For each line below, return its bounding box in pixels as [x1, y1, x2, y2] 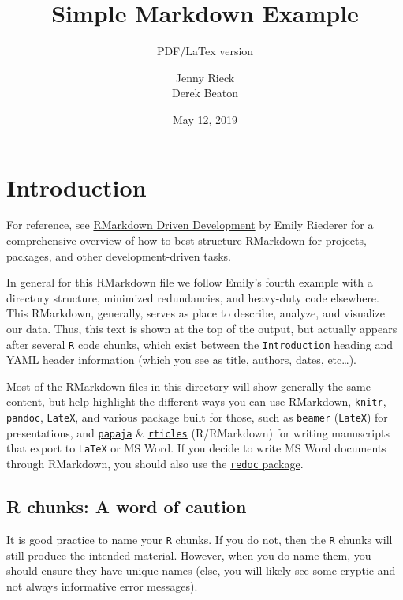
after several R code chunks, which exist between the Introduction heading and [6, 336, 394, 352]
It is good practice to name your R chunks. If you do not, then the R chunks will [6, 531, 393, 547]
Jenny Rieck [175, 69, 235, 85]
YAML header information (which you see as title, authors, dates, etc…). [6, 351, 356, 368]
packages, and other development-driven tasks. [6, 247, 231, 264]
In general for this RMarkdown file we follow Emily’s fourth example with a [6, 274, 373, 291]
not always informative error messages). [6, 577, 198, 594]
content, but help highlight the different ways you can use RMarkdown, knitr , [6, 393, 386, 410]
